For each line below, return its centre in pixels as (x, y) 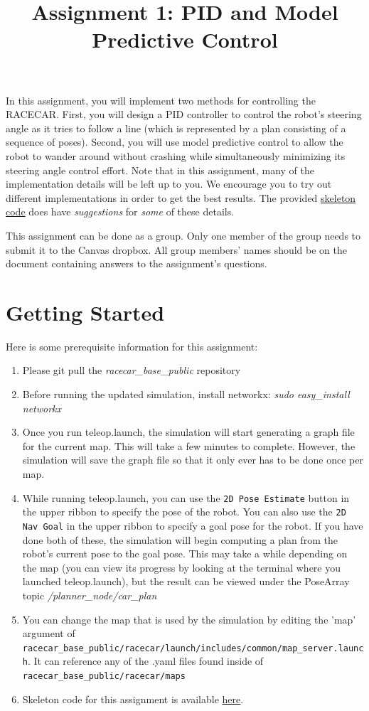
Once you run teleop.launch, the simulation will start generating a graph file (188, 432)
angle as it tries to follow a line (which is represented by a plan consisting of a (176, 128)
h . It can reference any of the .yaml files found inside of (143, 661)
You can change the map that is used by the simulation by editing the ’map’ (189, 619)
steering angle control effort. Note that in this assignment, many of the (160, 170)
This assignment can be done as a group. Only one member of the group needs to (183, 235)
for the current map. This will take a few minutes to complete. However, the (189, 445)
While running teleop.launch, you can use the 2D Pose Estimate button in (186, 497)
